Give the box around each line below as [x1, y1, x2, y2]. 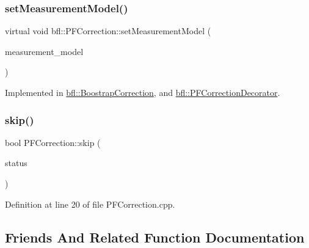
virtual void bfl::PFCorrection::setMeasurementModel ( [5, 24, 211, 37]
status [5, 156, 27, 169]
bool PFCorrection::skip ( [5, 136, 101, 148]
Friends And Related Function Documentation [5, 227, 305, 246]
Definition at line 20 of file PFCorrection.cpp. [5, 197, 175, 210]
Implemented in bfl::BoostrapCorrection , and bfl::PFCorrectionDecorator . [5, 86, 280, 98]
